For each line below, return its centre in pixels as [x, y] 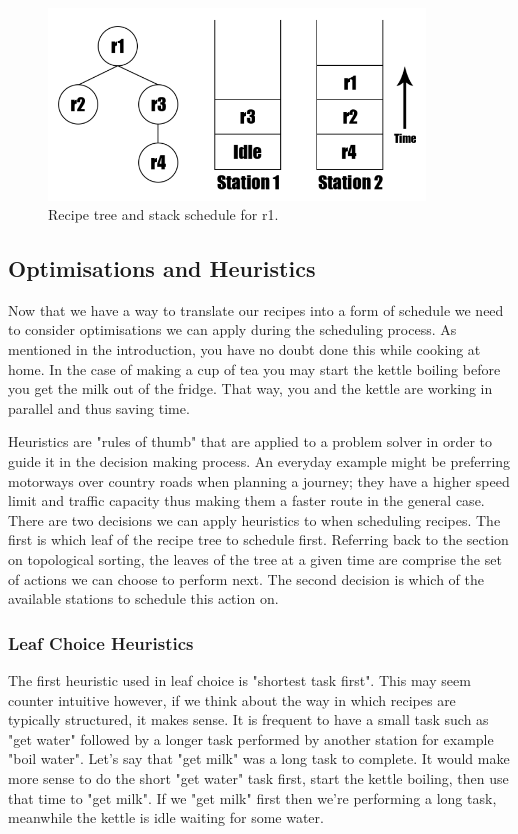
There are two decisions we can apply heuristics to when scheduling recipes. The [254, 519]
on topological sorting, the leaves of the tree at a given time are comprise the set [255, 559]
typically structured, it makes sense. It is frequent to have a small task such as [248, 719]
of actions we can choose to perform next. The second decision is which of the [246, 578]
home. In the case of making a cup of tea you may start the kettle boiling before [254, 368]
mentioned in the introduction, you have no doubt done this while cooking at [244, 349]
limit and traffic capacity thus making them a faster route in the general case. [246, 500]
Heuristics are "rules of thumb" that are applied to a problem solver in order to [250, 441]
